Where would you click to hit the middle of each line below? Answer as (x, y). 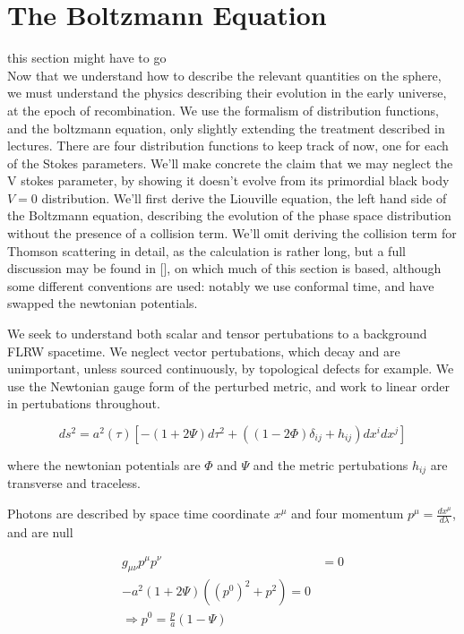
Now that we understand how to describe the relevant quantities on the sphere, (224, 75)
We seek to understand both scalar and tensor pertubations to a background (217, 334)
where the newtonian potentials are (104, 465)
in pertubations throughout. (84, 403)
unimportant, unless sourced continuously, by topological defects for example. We (231, 368)
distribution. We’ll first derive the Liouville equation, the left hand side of (244, 197)
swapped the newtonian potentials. (103, 303)
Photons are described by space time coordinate (138, 514)
